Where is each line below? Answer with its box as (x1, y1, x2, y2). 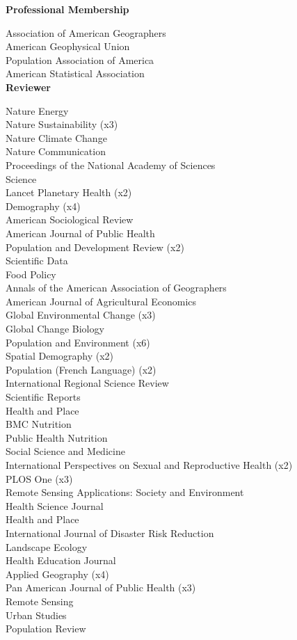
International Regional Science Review (6, 376, 169, 390)
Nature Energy (6, 103, 69, 118)
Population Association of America (6, 52, 154, 67)
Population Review (6, 621, 86, 636)
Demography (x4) (6, 198, 81, 213)
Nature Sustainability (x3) (6, 117, 118, 131)
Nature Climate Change (6, 130, 107, 145)
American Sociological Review (6, 212, 134, 227)
